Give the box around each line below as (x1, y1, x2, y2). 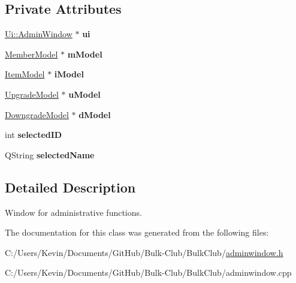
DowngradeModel (5, 108, 69, 121)
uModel (68, 88, 101, 100)
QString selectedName (5, 148, 95, 161)
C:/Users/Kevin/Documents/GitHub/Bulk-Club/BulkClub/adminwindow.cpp (5, 266, 292, 279)
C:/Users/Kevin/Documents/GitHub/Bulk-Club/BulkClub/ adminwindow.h (5, 246, 283, 258)
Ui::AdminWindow (5, 28, 73, 40)
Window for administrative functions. (5, 206, 142, 218)
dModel (78, 108, 111, 121)
